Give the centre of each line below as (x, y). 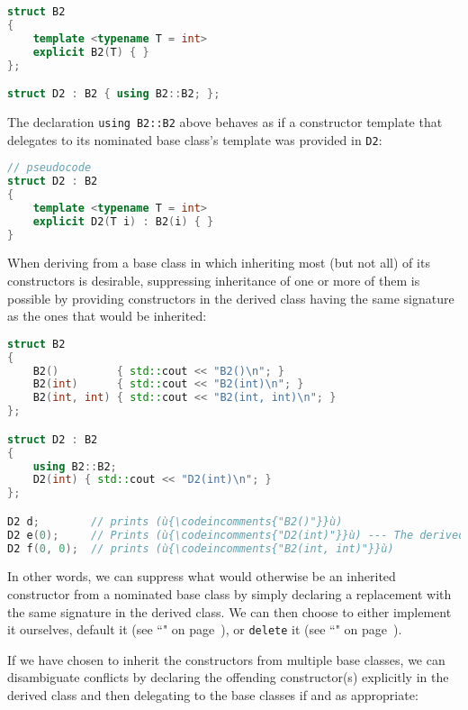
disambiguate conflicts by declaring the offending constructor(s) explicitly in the (228, 677)
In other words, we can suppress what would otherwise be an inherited (202, 576)
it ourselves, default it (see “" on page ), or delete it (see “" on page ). (205, 629)
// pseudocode (49, 168)
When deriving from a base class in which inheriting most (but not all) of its (219, 263)
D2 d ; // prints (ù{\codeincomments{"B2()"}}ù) (175, 521)
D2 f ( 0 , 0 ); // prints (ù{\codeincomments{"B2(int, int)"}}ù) (201, 548)
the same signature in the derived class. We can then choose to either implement (229, 611)
